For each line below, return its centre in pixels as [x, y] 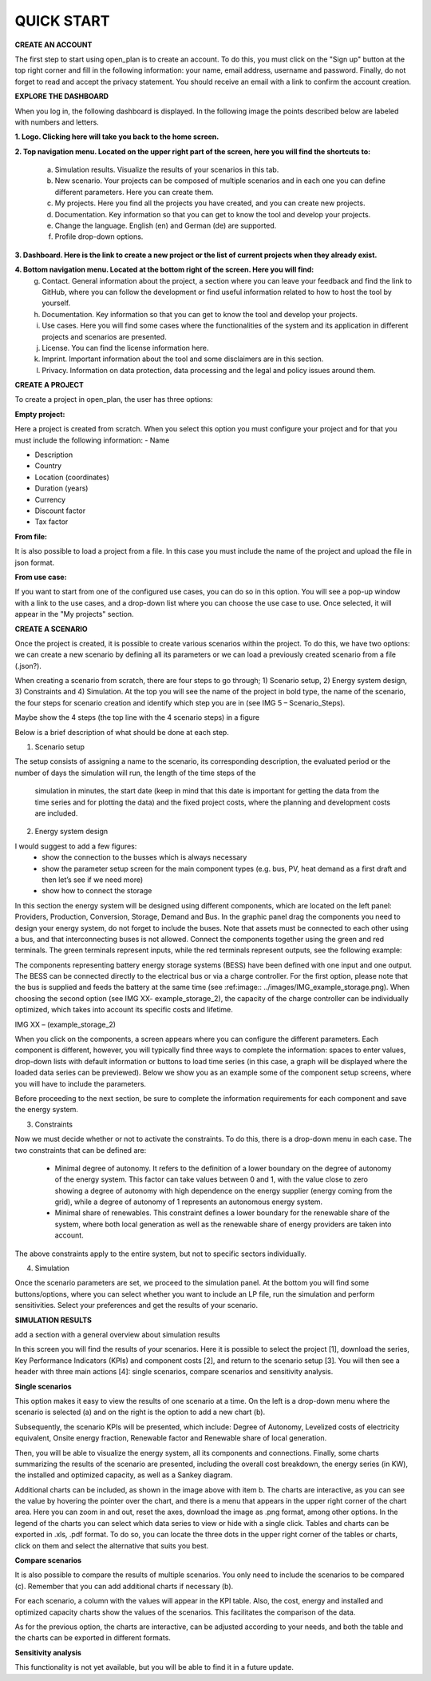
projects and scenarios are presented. [104, 336]
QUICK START [62, 21]
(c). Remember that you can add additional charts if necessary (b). [124, 1586]
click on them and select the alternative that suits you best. [112, 1545]
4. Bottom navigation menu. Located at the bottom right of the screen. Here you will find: [164, 270]
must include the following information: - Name [92, 440]
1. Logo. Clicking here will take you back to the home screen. [117, 137]
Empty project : [40, 414]
